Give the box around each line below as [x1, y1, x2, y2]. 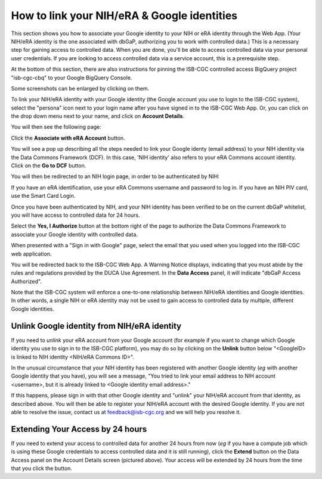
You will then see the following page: [11, 123, 101, 130]
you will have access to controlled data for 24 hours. [11, 211, 140, 219]
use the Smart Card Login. [11, 192, 76, 200]
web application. [11, 250, 52, 257]
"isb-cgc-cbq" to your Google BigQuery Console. [11, 74, 132, 81]
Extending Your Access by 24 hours [11, 424, 147, 434]
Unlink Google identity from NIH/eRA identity [11, 321, 182, 331]
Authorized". [11, 278, 42, 285]
